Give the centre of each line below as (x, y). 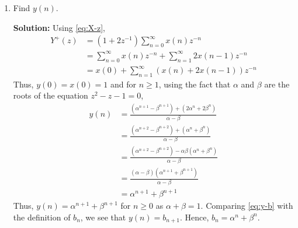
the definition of (42, 217)
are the (277, 84)
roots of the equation (51, 95)
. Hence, (194, 217)
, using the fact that (195, 84)
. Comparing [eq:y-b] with (247, 206)
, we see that (103, 217)
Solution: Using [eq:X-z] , (59, 27)
